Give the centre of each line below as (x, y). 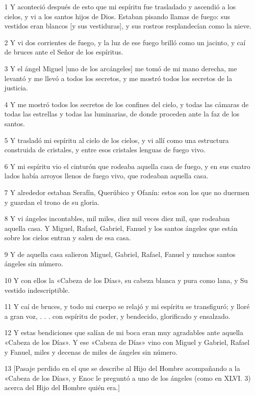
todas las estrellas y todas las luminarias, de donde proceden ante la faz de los (122, 114)
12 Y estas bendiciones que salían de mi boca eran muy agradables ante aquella (124, 332)
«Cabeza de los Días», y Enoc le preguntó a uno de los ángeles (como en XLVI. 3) (128, 378)
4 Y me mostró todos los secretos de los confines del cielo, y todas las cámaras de (127, 104)
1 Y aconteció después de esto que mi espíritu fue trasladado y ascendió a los (120, 6)
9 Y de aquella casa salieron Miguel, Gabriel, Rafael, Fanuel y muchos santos (120, 254)
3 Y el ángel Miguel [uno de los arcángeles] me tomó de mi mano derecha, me (121, 68)
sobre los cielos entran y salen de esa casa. (68, 238)
